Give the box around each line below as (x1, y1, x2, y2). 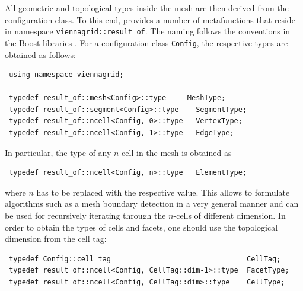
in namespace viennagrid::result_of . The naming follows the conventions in (5, 25, 291, 37)
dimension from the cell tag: (5, 232, 107, 245)
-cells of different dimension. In (173, 209, 286, 222)
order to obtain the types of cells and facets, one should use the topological (5, 220, 278, 233)
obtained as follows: (5, 48, 76, 60)
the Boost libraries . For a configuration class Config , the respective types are (5, 36, 288, 49)
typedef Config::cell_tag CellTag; (9, 254, 281, 263)
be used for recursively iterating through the (5, 209, 166, 222)
